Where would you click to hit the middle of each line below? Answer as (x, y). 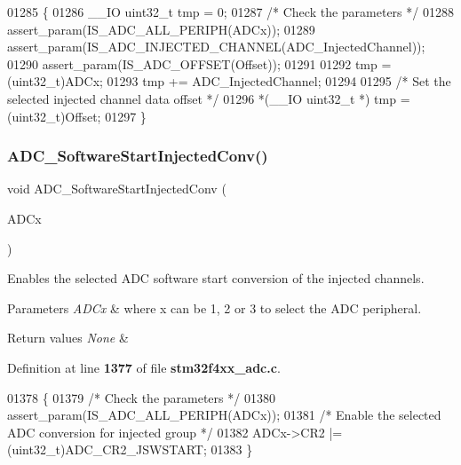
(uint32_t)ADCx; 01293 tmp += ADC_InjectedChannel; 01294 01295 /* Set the (229, 81)
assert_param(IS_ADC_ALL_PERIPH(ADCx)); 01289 (161, 29)
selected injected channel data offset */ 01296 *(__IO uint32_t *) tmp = (209, 98)
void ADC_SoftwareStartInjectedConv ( (117, 189)
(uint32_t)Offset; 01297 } (77, 116)
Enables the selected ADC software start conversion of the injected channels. (216, 278)
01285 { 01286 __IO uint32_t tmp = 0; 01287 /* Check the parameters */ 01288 (230, 12)
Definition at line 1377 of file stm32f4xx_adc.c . (144, 367)
